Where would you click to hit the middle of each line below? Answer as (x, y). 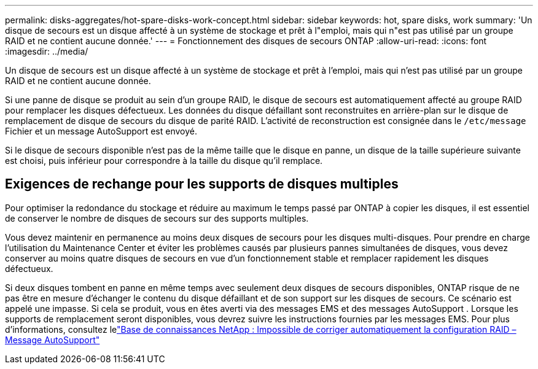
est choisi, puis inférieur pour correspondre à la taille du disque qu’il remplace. (164, 161)
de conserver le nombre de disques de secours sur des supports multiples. (157, 218)
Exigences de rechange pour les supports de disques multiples (202, 184)
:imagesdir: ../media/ (47, 51)
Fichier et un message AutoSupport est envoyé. (101, 131)
